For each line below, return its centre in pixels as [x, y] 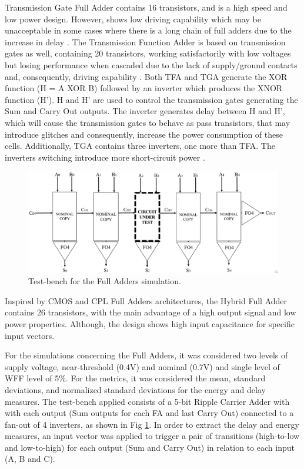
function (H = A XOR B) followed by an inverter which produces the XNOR [144, 88]
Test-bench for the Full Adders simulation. [105, 281]
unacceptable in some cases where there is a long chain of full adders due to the [148, 30]
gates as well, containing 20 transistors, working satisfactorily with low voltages [148, 53]
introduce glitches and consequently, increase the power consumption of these [144, 134]
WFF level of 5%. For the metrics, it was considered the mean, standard [135, 378]
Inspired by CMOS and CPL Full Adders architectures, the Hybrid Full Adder [146, 300]
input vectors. [30, 335]
